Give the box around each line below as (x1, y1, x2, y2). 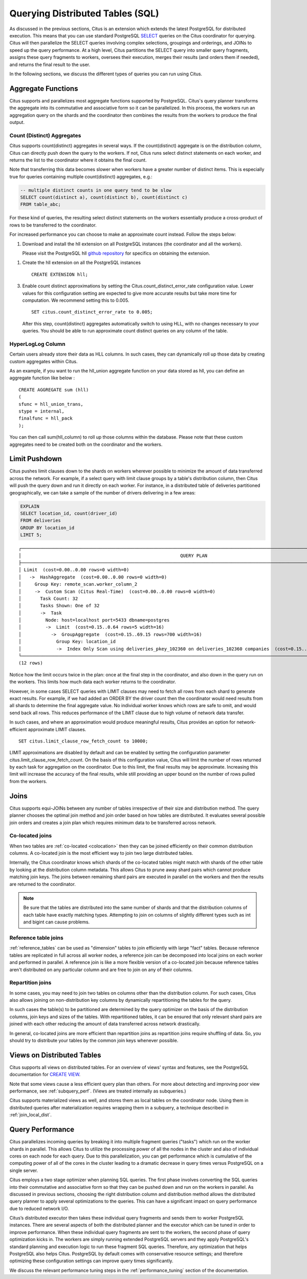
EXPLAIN (20, 503, 39, 509)
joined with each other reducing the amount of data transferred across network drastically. (9, 1021, 201, 1027)
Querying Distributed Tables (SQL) (9, 8, 159, 19)
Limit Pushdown (9, 455, 62, 463)
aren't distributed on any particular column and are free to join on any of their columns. (9, 966, 193, 973)
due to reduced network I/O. (9, 1205, 69, 1211)
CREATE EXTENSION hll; (31, 272, 89, 277)
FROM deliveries (20, 518, 61, 524)
